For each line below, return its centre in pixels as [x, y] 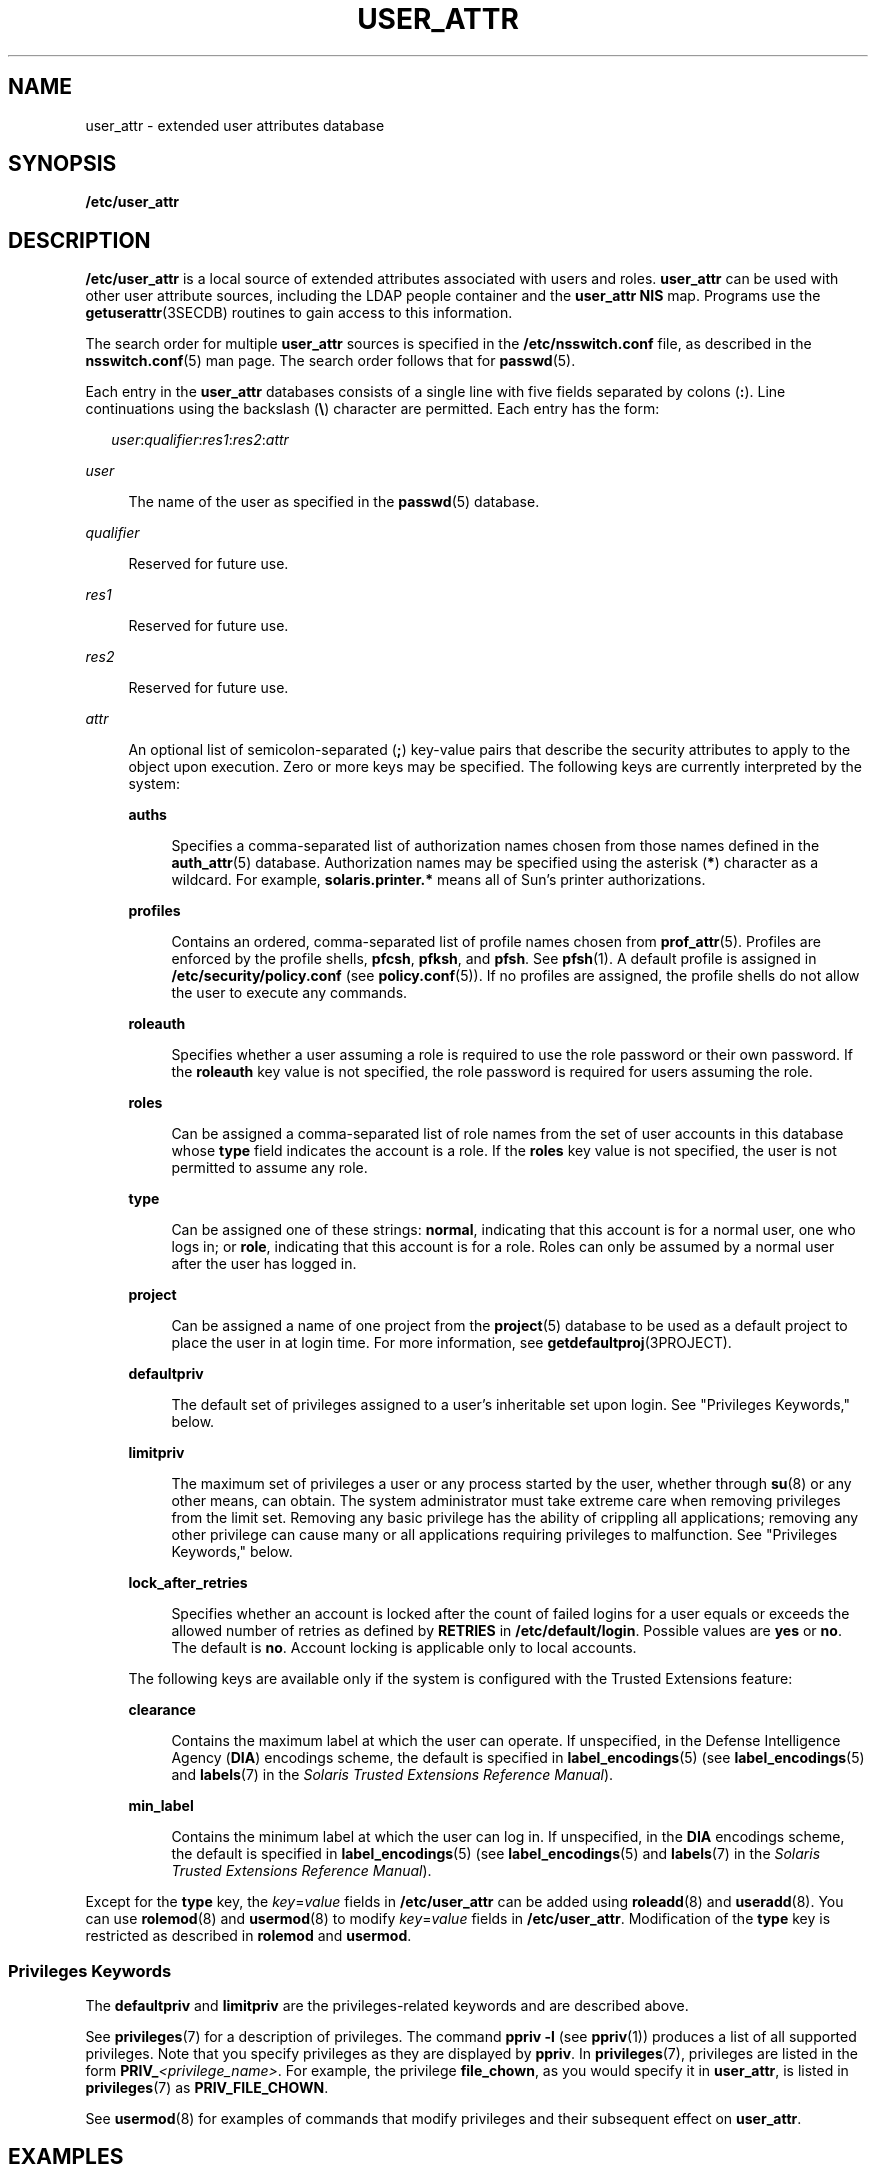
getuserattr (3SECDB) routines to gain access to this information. [299, 313]
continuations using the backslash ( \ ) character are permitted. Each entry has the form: [372, 409]
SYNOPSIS [62, 164]
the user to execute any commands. [289, 993]
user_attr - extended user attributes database [235, 125]
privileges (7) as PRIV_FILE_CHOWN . [207, 2088]
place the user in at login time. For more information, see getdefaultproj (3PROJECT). [451, 1343]
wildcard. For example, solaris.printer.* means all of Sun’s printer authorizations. [438, 880]
